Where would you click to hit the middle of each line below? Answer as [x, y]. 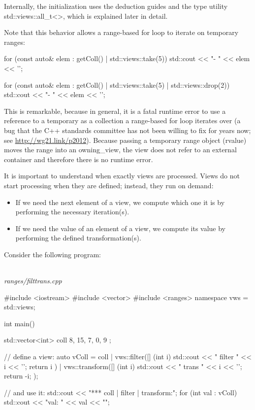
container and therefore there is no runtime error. [79, 159]
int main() [19, 323]
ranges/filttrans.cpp [33, 281]
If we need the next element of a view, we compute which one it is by [120, 202]
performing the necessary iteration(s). [72, 212]
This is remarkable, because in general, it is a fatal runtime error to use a [115, 111]
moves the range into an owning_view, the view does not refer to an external [120, 150]
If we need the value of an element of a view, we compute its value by [121, 228]
